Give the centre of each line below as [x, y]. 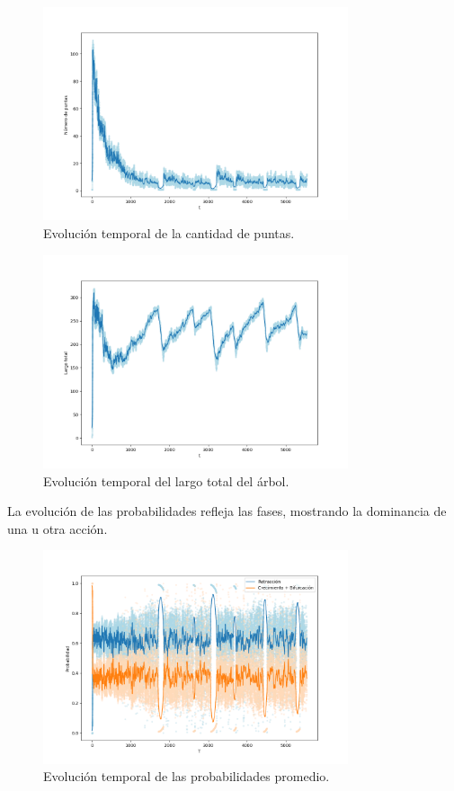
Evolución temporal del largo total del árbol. [166, 480]
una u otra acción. [58, 528]
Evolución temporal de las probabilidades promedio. [187, 776]
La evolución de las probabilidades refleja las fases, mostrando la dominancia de [227, 511]
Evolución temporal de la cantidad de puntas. [169, 233]
